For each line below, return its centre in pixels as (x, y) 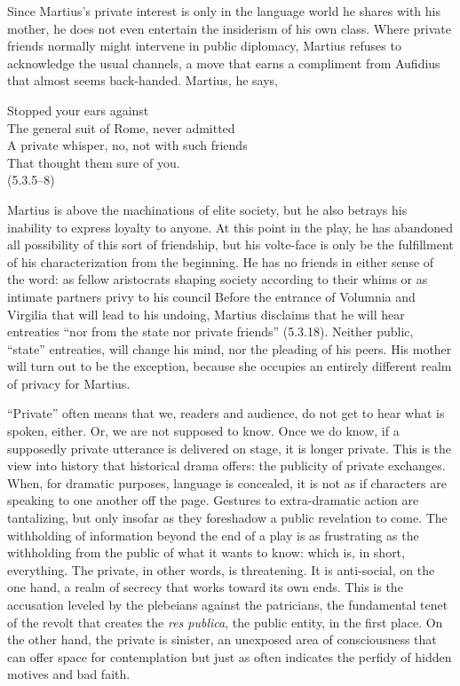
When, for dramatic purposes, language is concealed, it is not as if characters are (227, 482)
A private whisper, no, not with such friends (127, 145)
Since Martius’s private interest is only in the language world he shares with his (224, 11)
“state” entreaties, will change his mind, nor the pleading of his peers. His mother (230, 348)
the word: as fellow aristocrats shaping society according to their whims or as (218, 279)
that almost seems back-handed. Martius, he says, (143, 80)
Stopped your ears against (78, 110)
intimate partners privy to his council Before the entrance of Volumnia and (211, 296)
